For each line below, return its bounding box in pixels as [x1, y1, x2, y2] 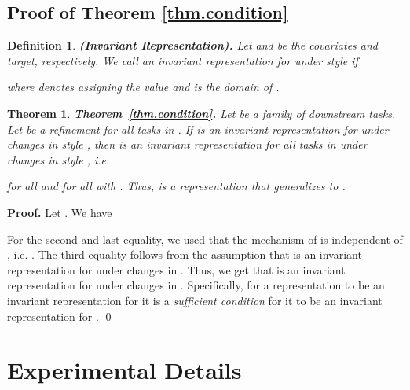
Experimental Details [7, 354, 242, 386]
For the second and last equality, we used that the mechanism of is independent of [7, 230, 403, 247]
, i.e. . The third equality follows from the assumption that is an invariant [7, 246, 362, 263]
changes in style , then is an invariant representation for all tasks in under [7, 136, 368, 153]
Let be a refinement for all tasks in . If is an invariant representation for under [7, 120, 389, 137]
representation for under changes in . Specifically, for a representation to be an [7, 277, 385, 293]
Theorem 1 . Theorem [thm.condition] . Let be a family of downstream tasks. [7, 105, 396, 121]
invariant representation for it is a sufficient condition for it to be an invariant [7, 292, 383, 308]
